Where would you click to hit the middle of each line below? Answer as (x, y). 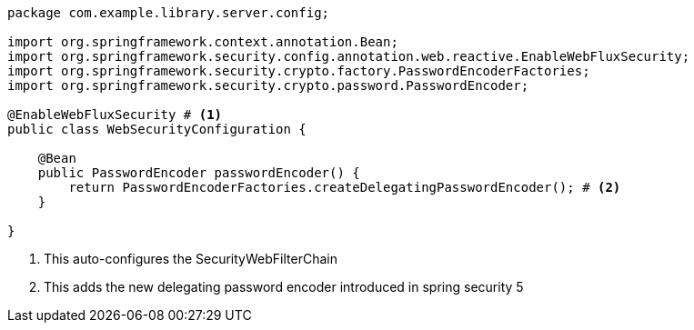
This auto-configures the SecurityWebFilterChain (191, 259)
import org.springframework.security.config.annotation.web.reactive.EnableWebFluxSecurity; (349, 56)
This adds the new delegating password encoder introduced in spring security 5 (284, 287)
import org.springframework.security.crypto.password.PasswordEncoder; (268, 85)
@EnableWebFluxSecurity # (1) (115, 115)
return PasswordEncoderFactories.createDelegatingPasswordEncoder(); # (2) (345, 187)
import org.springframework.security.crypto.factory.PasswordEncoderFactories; (299, 71)
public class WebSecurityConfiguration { (157, 129)
